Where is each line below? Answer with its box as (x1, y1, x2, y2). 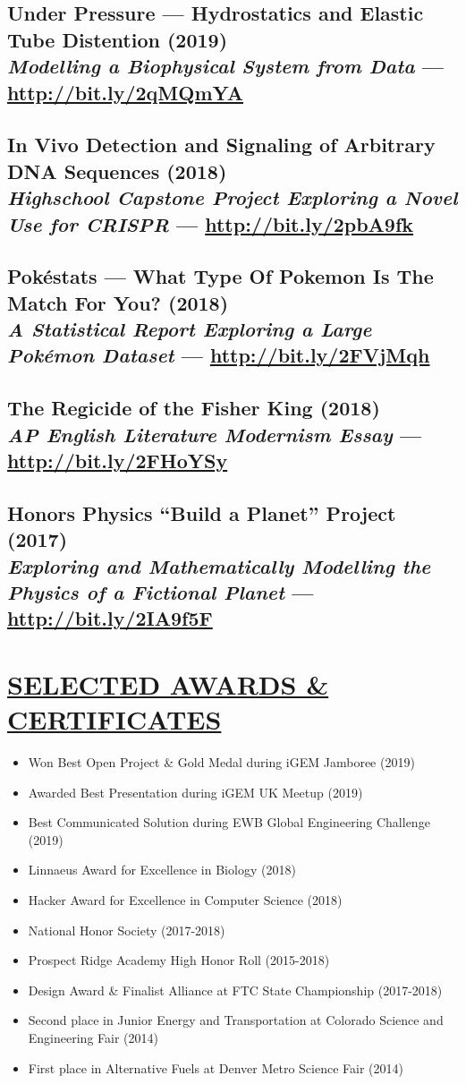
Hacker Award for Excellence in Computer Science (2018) (28, 891, 343, 909)
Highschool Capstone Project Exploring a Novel (7, 184, 458, 211)
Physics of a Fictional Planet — (7, 577, 314, 605)
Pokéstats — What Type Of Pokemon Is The (7, 262, 434, 290)
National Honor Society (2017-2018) (28, 920, 225, 939)
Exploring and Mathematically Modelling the (7, 551, 431, 579)
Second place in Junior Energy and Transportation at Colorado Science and (28, 1011, 444, 1029)
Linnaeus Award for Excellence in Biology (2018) (28, 860, 296, 879)
